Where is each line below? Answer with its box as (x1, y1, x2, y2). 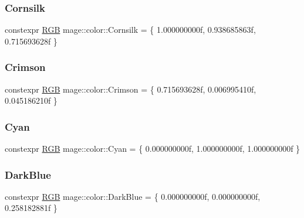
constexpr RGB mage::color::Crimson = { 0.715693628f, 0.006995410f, (5, 83, 256, 95)
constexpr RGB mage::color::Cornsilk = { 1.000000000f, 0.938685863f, (5, 23, 256, 36)
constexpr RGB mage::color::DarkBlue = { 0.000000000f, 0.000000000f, (5, 190, 261, 202)
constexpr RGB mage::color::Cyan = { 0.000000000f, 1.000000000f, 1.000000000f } (5, 142, 300, 155)
